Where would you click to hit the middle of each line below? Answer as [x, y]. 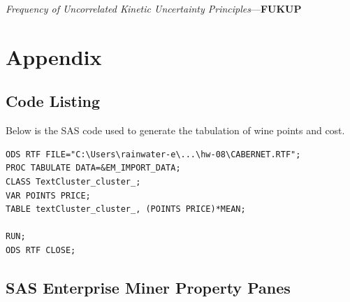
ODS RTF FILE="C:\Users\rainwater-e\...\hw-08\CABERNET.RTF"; [153, 154]
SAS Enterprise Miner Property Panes [148, 287]
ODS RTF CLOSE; [41, 250]
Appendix [54, 56]
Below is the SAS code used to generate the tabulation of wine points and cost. [175, 130]
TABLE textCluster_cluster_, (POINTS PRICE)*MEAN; [126, 209]
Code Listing [53, 101]
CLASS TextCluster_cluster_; [73, 181]
